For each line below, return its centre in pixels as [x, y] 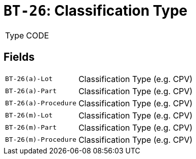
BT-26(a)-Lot [29, 79]
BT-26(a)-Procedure [41, 103]
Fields [19, 57]
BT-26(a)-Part [31, 91]
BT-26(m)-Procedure [41, 140]
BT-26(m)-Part [31, 128]
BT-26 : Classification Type [95, 11]
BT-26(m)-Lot [29, 115]
